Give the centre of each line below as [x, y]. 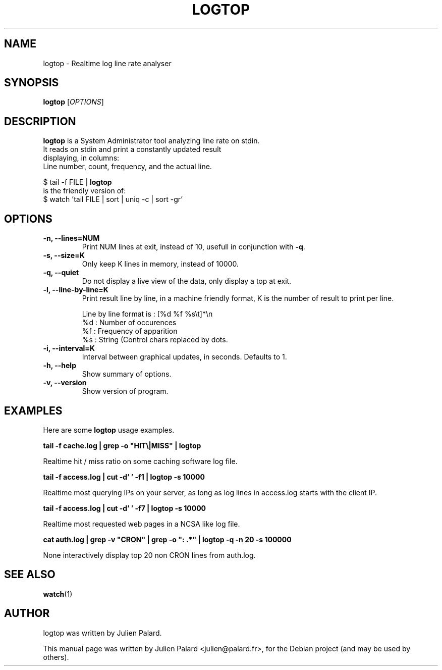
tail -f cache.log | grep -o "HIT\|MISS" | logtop [122, 445]
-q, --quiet [61, 273]
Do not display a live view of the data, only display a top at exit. [187, 281]
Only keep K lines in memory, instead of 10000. [160, 264]
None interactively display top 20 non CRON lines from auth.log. [149, 555]
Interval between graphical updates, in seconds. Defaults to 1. [184, 357]
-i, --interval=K [69, 348]
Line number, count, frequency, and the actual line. [127, 167]
